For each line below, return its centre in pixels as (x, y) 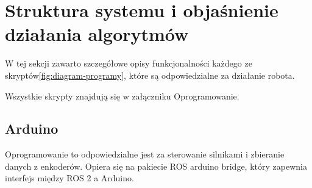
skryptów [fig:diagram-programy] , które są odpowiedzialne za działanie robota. (150, 75)
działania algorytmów (97, 34)
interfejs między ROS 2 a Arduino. (69, 178)
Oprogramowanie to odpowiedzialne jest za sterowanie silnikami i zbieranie (145, 154)
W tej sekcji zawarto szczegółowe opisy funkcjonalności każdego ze (129, 63)
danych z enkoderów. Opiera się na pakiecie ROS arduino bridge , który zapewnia (156, 166)
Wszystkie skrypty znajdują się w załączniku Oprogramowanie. (122, 96)
